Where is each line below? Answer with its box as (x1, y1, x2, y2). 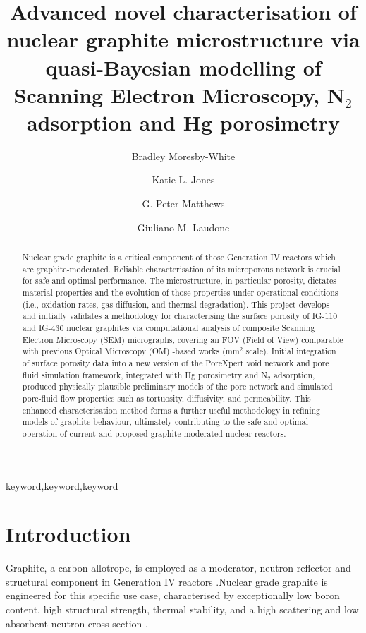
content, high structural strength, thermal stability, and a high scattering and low (6, 602, 359, 617)
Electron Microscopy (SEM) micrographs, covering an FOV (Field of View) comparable (22, 333, 343, 345)
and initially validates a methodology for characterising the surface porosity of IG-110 (22, 310, 338, 322)
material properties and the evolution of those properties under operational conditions (22, 287, 338, 299)
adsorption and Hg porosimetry (26, 107, 341, 136)
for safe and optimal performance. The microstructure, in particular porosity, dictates (22, 275, 336, 287)
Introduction (6, 519, 131, 548)
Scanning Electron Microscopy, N (13, 80, 346, 109)
